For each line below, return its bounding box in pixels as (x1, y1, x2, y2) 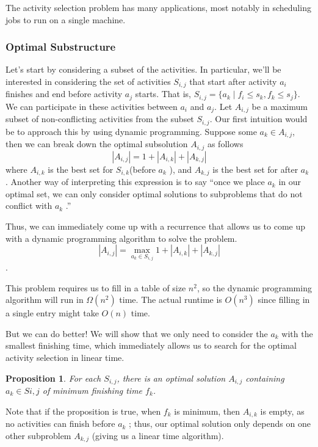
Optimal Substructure (5, 39, 116, 54)
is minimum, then (174, 404, 240, 417)
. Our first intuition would (209, 112, 308, 125)
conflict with (5, 199, 52, 212)
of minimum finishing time (42, 384, 143, 397)
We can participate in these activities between (5, 100, 178, 112)
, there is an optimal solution (117, 371, 226, 384)
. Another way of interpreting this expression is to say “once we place (5, 175, 265, 188)
